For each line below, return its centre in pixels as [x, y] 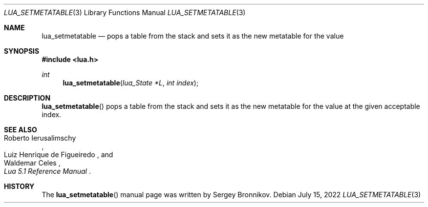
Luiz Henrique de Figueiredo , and [59, 155]
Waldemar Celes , [32, 163]
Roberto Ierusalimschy [40, 138]
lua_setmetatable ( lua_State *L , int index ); [131, 83]
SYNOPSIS [22, 51]
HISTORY [19, 186]
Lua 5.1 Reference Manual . [47, 171]
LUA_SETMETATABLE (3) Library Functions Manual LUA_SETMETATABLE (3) [125, 12]
